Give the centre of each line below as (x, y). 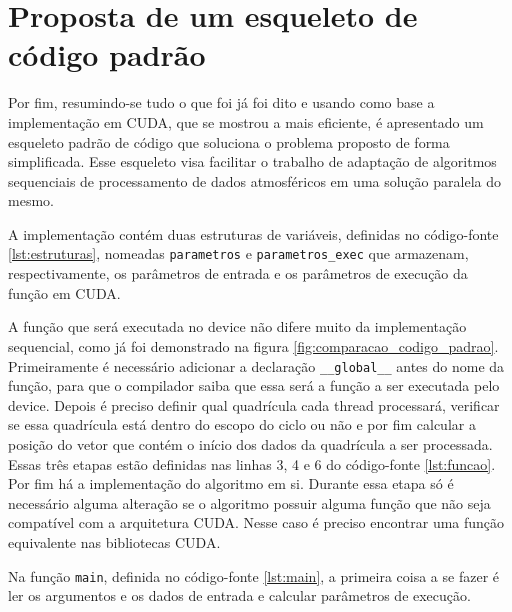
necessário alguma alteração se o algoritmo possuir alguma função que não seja (249, 502)
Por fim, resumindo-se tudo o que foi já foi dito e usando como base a (221, 102)
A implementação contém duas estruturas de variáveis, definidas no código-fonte (253, 233)
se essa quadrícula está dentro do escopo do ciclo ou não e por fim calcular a (242, 424)
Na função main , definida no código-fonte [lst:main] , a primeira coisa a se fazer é (254, 575)
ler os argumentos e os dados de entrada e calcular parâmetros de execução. (239, 595)
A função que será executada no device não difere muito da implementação (237, 326)
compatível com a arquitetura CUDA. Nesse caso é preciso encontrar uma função (256, 522)
